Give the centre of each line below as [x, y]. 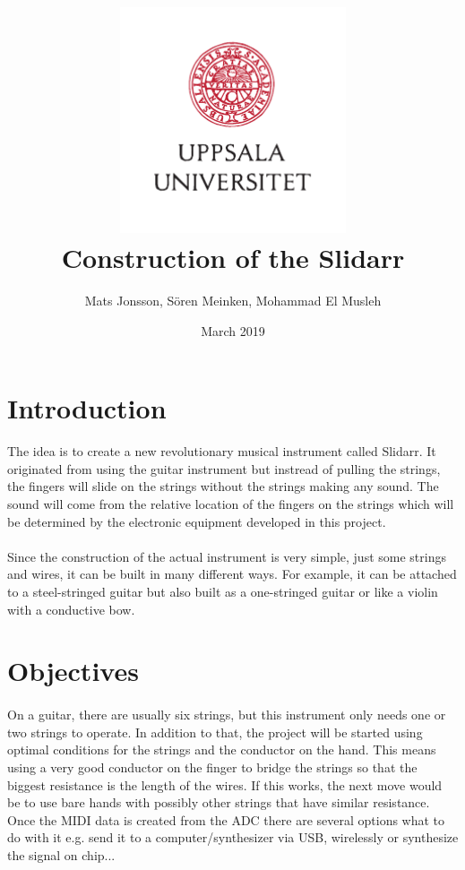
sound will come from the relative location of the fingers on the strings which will [231, 504]
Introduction [87, 407]
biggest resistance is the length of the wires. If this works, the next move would [225, 784]
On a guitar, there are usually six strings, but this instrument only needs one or [227, 715]
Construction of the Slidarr [233, 258]
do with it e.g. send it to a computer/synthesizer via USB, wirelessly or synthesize [233, 837]
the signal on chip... [61, 854]
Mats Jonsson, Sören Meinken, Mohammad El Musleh [233, 301]
